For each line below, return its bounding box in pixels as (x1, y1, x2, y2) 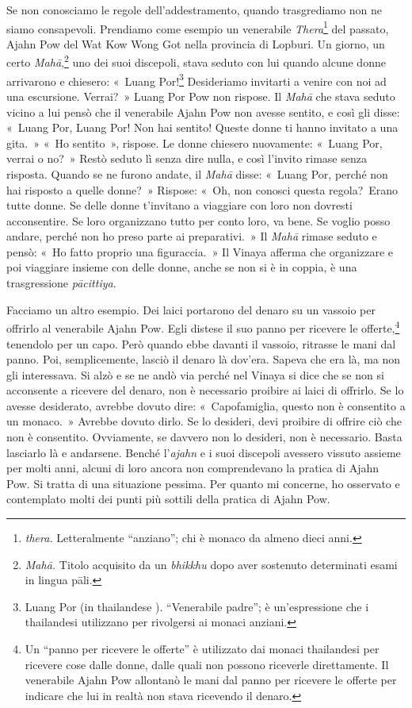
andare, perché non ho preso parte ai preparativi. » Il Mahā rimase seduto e (6, 228, 377, 244)
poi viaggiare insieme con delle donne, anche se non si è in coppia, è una (6, 259, 357, 275)
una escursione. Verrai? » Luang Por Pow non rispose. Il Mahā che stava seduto (6, 87, 395, 104)
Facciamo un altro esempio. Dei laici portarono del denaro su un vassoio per (6, 301, 376, 317)
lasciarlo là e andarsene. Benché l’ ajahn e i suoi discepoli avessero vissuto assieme (6, 444, 401, 460)
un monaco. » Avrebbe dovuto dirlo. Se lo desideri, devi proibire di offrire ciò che (6, 413, 402, 429)
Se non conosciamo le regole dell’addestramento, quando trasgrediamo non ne (6, 2, 383, 17)
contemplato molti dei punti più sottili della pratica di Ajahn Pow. (6, 491, 330, 507)
